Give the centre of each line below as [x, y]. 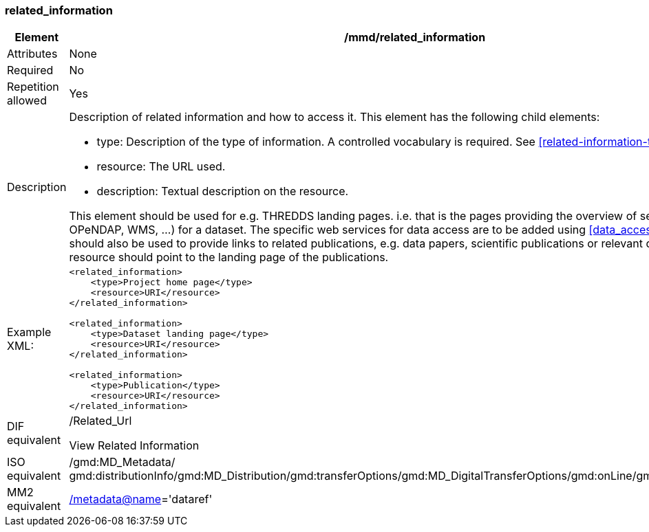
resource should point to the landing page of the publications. [229, 257]
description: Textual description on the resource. [223, 191]
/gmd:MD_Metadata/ [122, 462]
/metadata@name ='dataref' [141, 499]
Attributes [32, 54]
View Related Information [134, 446]
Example [29, 332]
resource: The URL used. [161, 167]
